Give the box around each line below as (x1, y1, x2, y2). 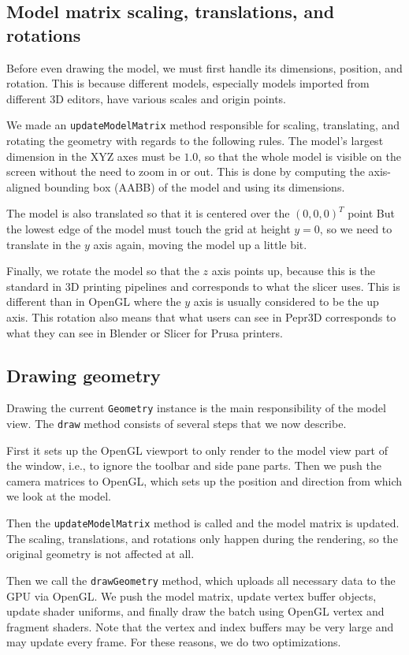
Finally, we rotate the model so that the (6, 262, 199, 279)
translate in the (6, 236, 81, 252)
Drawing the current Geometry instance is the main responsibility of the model (6, 400, 386, 416)
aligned (6, 178, 41, 195)
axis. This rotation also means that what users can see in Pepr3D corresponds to (6, 308, 396, 325)
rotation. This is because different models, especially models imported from (6, 75, 370, 91)
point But (348, 205, 395, 221)
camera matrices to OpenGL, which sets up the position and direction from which (6, 472, 403, 489)
